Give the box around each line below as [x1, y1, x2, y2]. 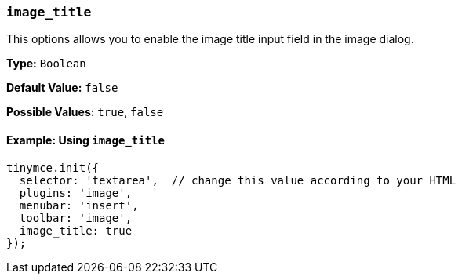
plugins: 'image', [19, 186, 133, 199]
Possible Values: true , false [6, 105, 164, 119]
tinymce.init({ [6, 161, 100, 174]
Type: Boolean [6, 56, 86, 71]
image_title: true [19, 224, 133, 237]
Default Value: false [6, 81, 118, 95]
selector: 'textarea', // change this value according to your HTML [19, 173, 457, 187]
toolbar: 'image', [19, 211, 133, 224]
